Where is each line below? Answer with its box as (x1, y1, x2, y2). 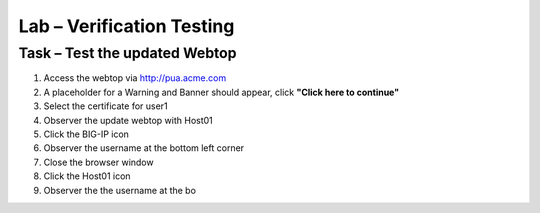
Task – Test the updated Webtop (18, 44, 237, 62)
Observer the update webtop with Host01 (43, 114, 214, 126)
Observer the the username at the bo (43, 184, 197, 196)
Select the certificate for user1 (43, 100, 169, 112)
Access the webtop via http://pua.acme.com (43, 72, 227, 84)
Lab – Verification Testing (18, 15, 235, 37)
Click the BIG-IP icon (43, 128, 130, 140)
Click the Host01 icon (43, 170, 131, 182)
